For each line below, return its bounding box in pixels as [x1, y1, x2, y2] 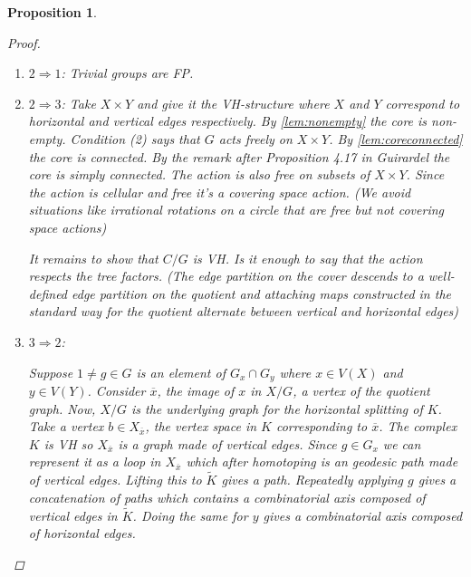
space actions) [28, 217, 107, 236]
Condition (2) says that [70, 129, 200, 148]
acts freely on [218, 129, 293, 148]
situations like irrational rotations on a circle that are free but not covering [28, 200, 445, 219]
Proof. [7, 33, 41, 52]
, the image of [157, 380, 235, 399]
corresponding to [275, 417, 368, 436]
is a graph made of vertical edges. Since [118, 434, 337, 453]
